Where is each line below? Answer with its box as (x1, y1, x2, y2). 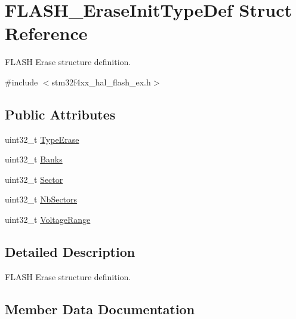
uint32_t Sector (5, 173, 63, 185)
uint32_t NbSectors (5, 193, 78, 205)
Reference (5, 21, 88, 45)
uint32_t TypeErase (5, 133, 79, 145)
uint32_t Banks (5, 153, 63, 165)
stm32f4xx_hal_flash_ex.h (51, 75, 151, 88)
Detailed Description (5, 243, 135, 261)
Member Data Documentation (5, 299, 195, 318)
